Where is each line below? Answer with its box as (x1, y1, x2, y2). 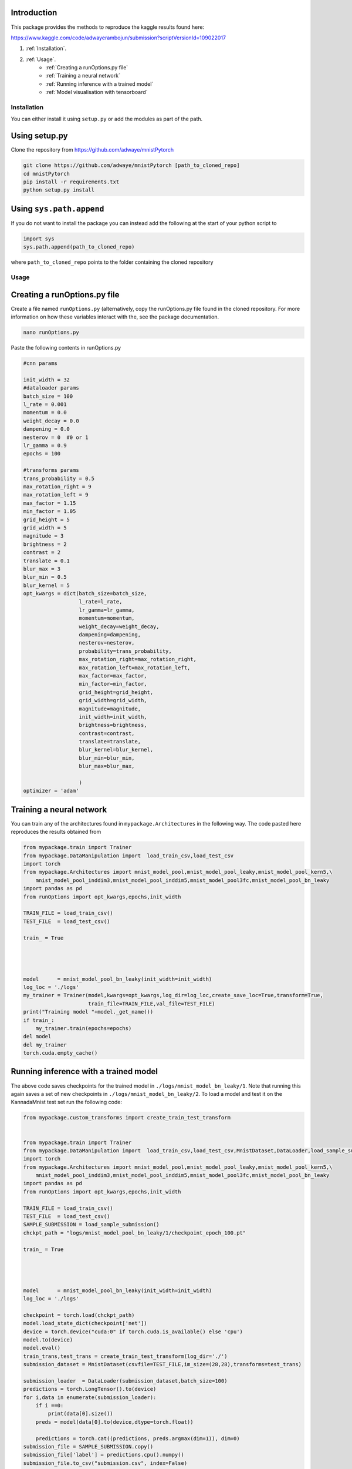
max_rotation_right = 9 (23, 483, 92, 490)
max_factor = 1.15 (23, 499, 76, 507)
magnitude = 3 (23, 532, 64, 539)
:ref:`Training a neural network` (45, 72, 120, 79)
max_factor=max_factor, (79, 672, 147, 679)
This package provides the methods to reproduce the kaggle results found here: (11, 24, 205, 31)
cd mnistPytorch (23, 170, 70, 177)
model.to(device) (23, 1336, 73, 1343)
